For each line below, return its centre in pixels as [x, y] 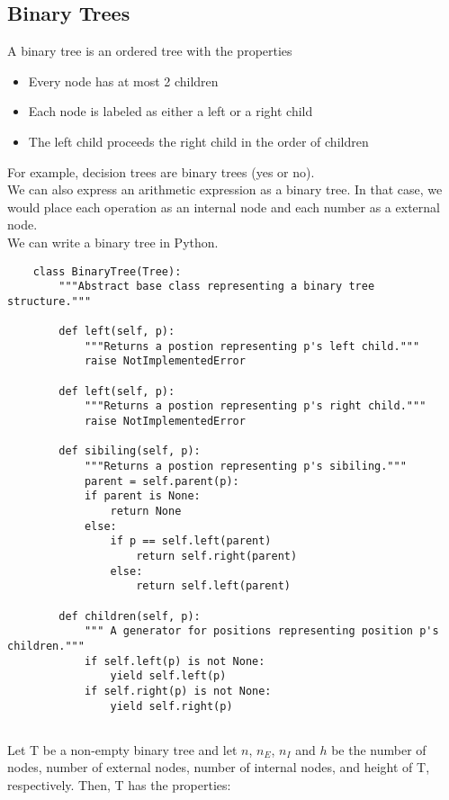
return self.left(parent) [213, 586]
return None [146, 512]
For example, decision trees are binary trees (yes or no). [161, 171]
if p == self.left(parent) [191, 541]
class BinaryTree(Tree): [107, 271]
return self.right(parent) [217, 557]
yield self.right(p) [171, 706]
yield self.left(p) [168, 676]
